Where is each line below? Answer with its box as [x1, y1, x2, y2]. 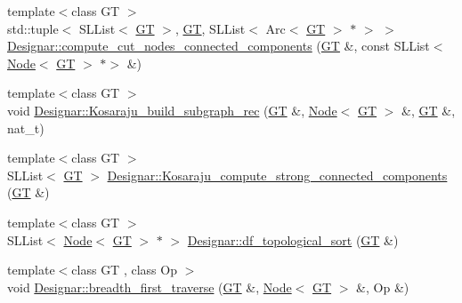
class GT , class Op [71, 260, 177, 279]
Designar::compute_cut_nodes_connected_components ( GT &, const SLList [7, 36, 430, 55]
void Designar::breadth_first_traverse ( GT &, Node [7, 277, 292, 296]
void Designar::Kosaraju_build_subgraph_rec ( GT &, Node [7, 100, 337, 119]
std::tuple [7, 19, 59, 37]
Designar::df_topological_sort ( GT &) [187, 230, 399, 249]
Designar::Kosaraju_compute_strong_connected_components [107, 165, 448, 184]
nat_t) [7, 118, 45, 137]
